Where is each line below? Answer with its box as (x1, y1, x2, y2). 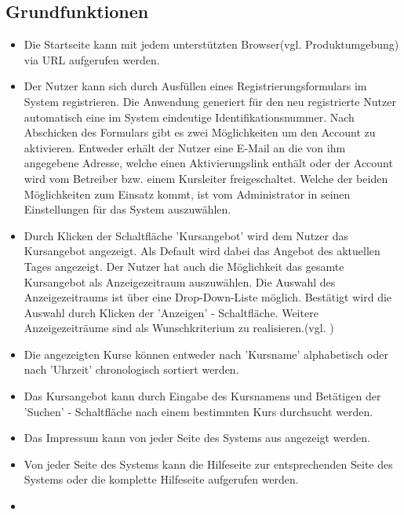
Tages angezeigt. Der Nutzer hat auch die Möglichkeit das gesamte (24, 257, 344, 274)
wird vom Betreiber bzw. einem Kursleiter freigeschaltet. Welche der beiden (24, 170, 388, 186)
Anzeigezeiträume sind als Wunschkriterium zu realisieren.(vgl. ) (24, 320, 334, 336)
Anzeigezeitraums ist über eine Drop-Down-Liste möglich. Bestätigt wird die (24, 289, 392, 305)
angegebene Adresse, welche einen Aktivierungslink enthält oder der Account (24, 155, 393, 171)
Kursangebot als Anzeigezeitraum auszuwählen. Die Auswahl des (24, 273, 336, 290)
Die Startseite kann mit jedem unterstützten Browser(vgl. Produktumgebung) (24, 36, 399, 53)
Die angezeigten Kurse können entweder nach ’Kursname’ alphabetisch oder (24, 345, 388, 362)
